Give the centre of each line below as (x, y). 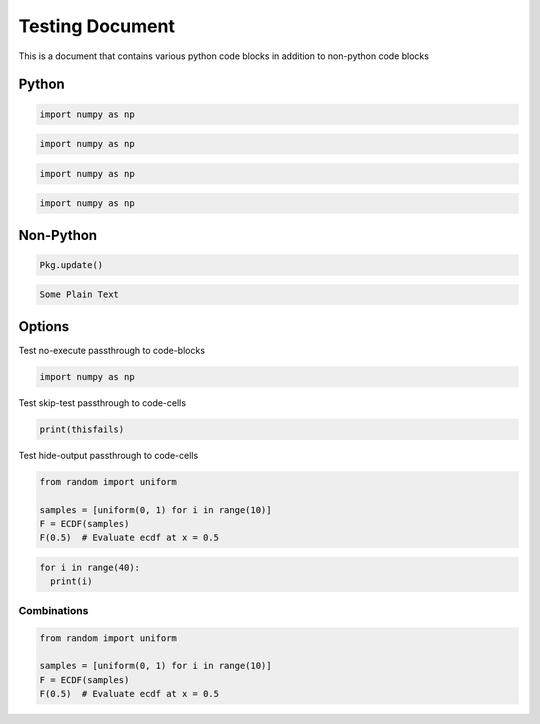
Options (44, 326)
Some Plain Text (79, 294)
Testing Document (96, 26)
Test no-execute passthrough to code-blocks (111, 350)
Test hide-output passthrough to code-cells (108, 455)
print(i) (71, 581)
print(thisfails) (82, 429)
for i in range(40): (89, 568)
